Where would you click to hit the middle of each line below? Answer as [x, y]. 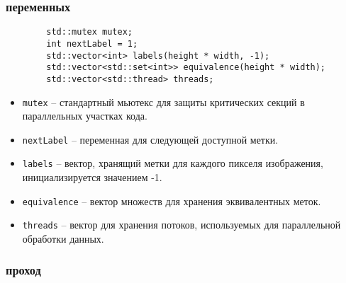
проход [23, 270]
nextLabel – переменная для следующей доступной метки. [150, 139]
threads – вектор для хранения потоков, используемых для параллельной [182, 225]
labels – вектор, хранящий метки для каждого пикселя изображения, [173, 163]
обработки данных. [63, 238]
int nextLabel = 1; [92, 44]
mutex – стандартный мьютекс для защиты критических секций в [163, 102]
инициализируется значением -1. [92, 177]
